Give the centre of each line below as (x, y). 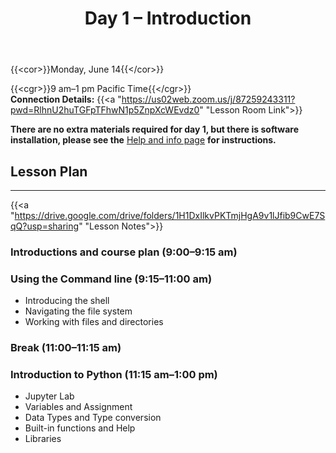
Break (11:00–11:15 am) (66, 348)
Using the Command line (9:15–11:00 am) (111, 279)
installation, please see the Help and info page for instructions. (143, 140)
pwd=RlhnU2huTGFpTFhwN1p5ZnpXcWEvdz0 (105, 110)
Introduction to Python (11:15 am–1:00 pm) (114, 375)
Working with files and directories (94, 322)
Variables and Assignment (78, 407)
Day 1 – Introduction (168, 18)
